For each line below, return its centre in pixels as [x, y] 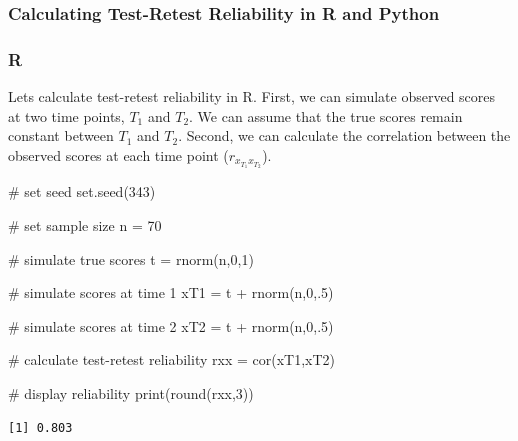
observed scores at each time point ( [118, 154]
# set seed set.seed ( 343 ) [82, 191]
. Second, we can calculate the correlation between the [344, 135]
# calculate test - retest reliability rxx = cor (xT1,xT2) [172, 359]
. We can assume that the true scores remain [326, 115]
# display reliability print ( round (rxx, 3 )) [131, 392]
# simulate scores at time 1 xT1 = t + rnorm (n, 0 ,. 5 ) [171, 292]
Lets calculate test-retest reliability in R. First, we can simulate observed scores [252, 96]
